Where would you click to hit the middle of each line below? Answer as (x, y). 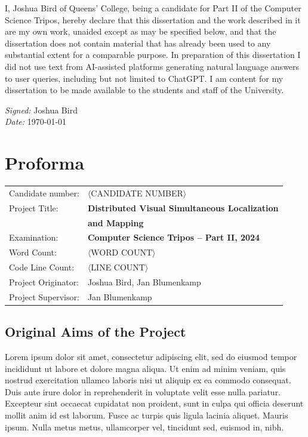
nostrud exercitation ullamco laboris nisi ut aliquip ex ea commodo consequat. (148, 380)
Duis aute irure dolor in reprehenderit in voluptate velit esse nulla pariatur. (143, 391)
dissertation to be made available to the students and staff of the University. (144, 90)
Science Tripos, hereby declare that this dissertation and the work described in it (153, 19)
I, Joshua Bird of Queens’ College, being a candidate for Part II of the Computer (153, 8)
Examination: (34, 237)
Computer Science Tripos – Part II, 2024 (174, 237)
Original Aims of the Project (96, 332)
